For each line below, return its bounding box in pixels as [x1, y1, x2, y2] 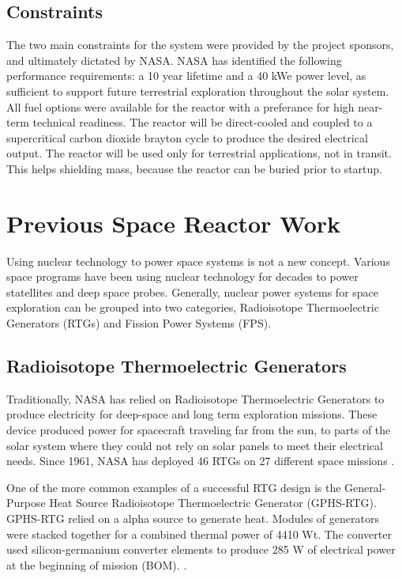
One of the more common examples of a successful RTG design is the [6, 479, 341, 495]
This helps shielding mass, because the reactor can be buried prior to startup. [6, 160, 382, 176]
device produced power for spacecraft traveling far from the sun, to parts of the [6, 422, 391, 438]
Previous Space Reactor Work [6, 206, 341, 239]
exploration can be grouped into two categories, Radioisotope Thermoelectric [6, 299, 379, 316]
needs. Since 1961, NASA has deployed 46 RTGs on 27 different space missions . [6, 452, 395, 469]
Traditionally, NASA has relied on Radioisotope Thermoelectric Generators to [6, 390, 385, 407]
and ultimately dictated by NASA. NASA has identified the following [6, 51, 342, 68]
